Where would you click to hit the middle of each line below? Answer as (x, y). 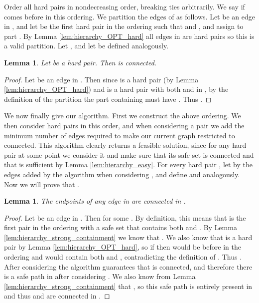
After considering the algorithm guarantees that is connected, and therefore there (128, 266)
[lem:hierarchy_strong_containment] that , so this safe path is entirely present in (128, 286)
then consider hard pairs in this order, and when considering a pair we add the (124, 125)
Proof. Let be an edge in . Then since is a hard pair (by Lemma (101, 79)
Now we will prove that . (42, 184)
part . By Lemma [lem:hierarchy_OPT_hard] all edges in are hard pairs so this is (129, 36)
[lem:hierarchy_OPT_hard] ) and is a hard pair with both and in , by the (116, 89)
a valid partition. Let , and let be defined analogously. (86, 46)
